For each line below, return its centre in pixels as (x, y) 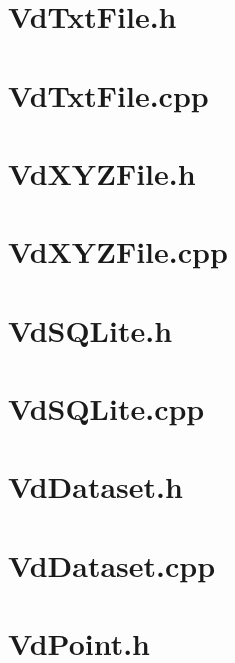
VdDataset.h (95, 486)
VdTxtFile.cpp (108, 94)
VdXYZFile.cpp (118, 251)
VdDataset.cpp (112, 564)
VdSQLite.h (90, 329)
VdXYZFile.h (102, 172)
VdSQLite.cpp (106, 408)
